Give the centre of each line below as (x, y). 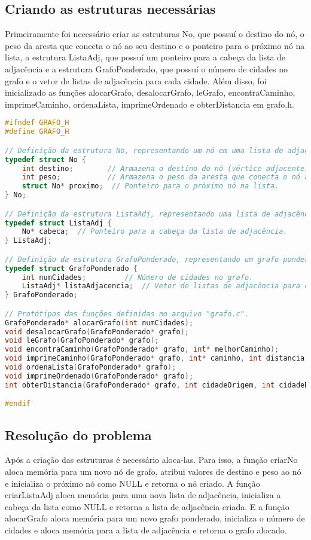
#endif (18, 404)
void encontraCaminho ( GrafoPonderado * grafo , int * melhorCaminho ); (142, 350)
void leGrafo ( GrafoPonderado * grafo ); (82, 341)
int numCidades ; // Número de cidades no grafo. (138, 277)
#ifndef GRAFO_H (37, 123)
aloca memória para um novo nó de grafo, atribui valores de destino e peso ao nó (153, 472)
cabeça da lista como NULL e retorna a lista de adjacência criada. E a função (147, 506)
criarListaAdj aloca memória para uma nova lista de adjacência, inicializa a (143, 495)
